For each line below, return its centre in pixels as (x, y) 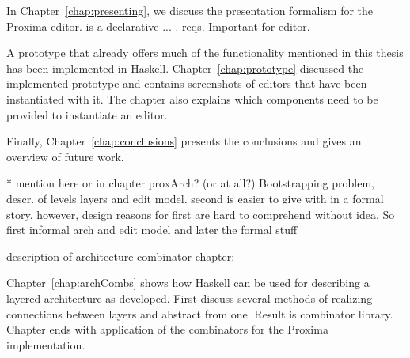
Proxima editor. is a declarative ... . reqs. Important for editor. (158, 26)
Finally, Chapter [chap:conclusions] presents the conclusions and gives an (184, 141)
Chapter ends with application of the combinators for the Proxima (167, 329)
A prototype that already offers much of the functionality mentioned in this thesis (205, 53)
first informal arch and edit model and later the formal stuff (152, 230)
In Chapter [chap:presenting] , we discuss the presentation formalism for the (190, 10)
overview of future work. (65, 156)
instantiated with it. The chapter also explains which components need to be (192, 98)
